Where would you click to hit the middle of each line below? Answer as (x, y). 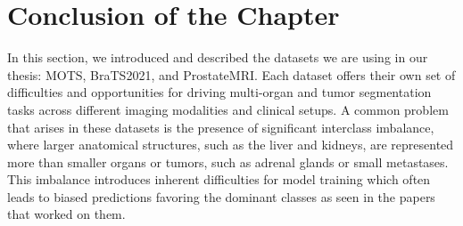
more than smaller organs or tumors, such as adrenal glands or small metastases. (228, 161)
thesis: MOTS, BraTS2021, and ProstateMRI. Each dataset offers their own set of (231, 74)
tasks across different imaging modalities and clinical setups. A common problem (228, 109)
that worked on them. (66, 214)
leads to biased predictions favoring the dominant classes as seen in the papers (221, 196)
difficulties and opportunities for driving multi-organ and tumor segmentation (219, 92)
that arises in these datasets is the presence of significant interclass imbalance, (221, 127)
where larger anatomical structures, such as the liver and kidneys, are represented (231, 145)
